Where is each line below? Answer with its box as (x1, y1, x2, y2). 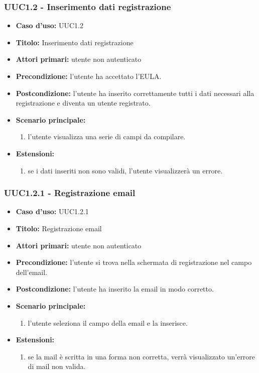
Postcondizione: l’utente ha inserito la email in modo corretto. (16, 284, 214, 294)
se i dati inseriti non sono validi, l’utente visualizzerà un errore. (28, 165, 223, 175)
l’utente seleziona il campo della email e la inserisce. (28, 317, 188, 328)
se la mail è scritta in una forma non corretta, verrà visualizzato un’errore (28, 351, 255, 361)
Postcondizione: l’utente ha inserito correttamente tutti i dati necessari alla (16, 87, 254, 98)
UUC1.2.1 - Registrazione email (4, 187, 136, 199)
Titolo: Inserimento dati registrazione (16, 37, 134, 47)
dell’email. (16, 266, 48, 277)
